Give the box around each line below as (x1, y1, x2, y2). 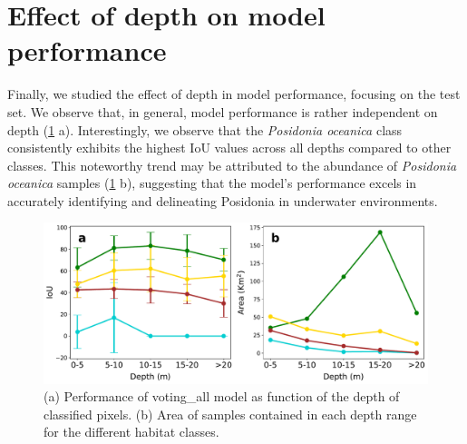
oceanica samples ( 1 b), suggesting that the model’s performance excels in (7, 173, 417, 192)
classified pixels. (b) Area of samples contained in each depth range (44, 404, 417, 423)
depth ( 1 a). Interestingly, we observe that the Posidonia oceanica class (7, 120, 403, 139)
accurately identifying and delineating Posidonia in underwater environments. (7, 191, 438, 210)
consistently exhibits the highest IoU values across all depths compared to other (7, 138, 452, 157)
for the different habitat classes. (44, 422, 219, 441)
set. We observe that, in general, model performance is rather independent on (7, 102, 438, 121)
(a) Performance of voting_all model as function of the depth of (44, 387, 400, 406)
